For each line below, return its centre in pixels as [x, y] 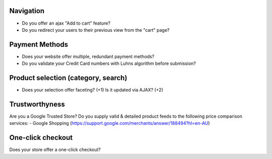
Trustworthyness [37, 104]
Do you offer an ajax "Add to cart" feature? [66, 23]
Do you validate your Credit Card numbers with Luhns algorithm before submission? [109, 63]
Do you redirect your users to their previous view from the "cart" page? [96, 30]
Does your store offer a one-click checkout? [55, 150]
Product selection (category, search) [68, 78]
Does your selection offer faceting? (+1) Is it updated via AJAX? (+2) [92, 90]
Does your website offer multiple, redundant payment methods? [88, 56]
